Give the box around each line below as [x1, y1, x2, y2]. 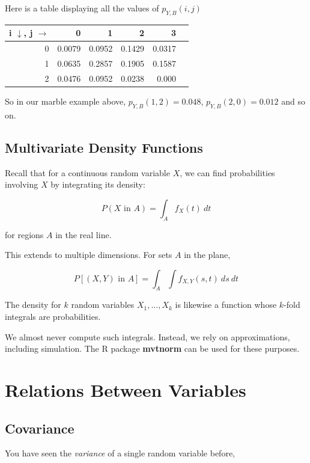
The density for [5, 298, 61, 311]
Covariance [5, 419, 74, 437]
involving [5, 178, 38, 191]
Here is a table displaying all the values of [5, 2, 159, 14]
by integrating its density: [50, 178, 145, 191]
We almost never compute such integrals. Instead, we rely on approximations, [5, 330, 290, 343]
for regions [5, 228, 44, 241]
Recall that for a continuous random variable [5, 166, 170, 179]
